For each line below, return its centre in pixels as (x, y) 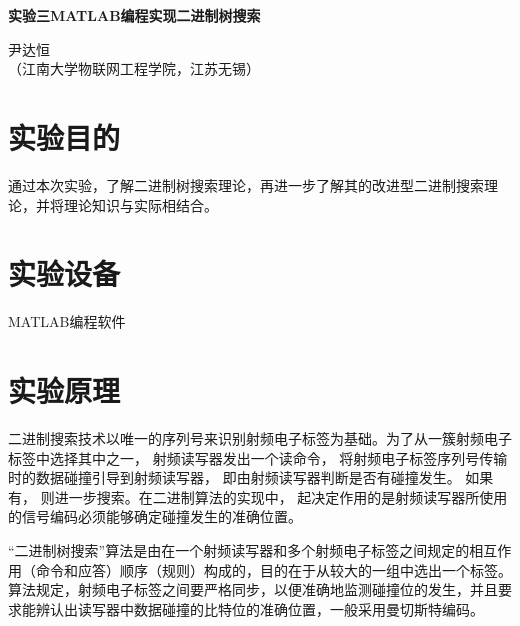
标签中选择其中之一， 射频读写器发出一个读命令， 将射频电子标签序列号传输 (258, 457)
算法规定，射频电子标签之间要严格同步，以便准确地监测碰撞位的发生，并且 (253, 589)
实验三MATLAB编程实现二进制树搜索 (134, 15)
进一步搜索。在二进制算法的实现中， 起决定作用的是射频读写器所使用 (281, 496)
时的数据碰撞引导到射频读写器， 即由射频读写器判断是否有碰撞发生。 (234, 477)
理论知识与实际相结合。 (140, 204)
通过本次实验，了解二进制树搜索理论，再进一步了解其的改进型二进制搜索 (246, 184)
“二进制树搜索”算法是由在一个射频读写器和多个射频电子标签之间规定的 (239, 549)
